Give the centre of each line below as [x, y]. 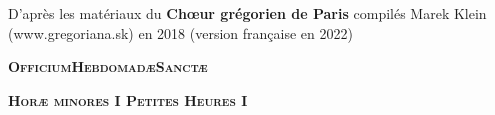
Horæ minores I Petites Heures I [128, 99]
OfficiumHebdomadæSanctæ [108, 66]
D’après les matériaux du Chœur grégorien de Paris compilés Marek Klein [247, 13]
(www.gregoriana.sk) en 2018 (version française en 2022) [180, 32]
